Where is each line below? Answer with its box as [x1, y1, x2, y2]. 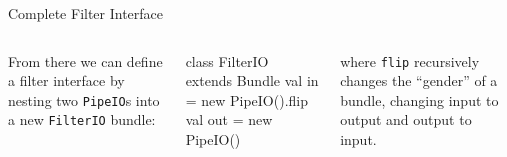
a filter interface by [8, 70, 125, 91]
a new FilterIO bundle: [8, 109, 156, 130]
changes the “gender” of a [340, 70, 498, 91]
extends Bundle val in [185, 70, 319, 91]
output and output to [340, 109, 472, 130]
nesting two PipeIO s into [8, 89, 160, 110]
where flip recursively [340, 50, 480, 71]
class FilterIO [185, 50, 269, 71]
